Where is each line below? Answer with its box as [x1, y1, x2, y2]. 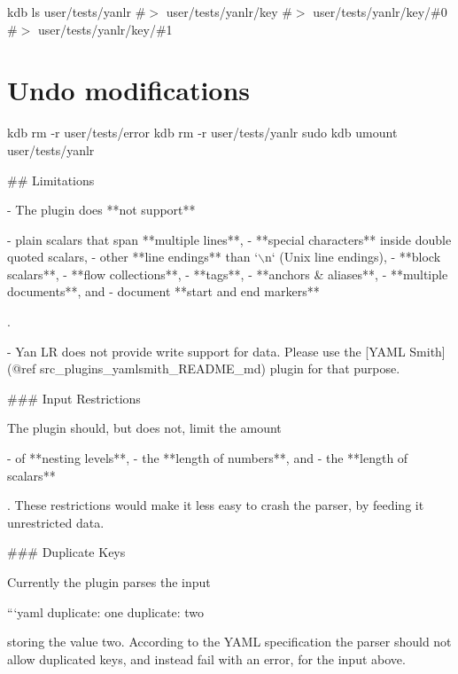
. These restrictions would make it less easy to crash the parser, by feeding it [7, 496, 424, 514]
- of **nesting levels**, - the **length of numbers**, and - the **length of [7, 449, 408, 467]
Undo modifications [7, 72, 251, 108]
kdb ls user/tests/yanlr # [7, 3, 146, 20]
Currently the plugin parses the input [7, 573, 211, 591]
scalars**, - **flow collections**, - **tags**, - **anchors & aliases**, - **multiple [7, 264, 448, 283]
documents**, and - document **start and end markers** [7, 282, 320, 301]
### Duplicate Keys [7, 543, 126, 561]
